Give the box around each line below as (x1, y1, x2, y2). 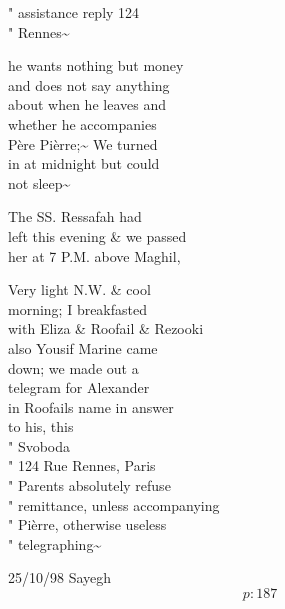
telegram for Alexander (8, 377, 150, 398)
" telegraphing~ (8, 533, 102, 554)
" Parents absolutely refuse (8, 475, 171, 496)
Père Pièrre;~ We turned (8, 133, 158, 154)
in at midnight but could (8, 153, 160, 174)
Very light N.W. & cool (8, 279, 151, 300)
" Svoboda (8, 435, 71, 456)
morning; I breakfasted (8, 298, 148, 319)
